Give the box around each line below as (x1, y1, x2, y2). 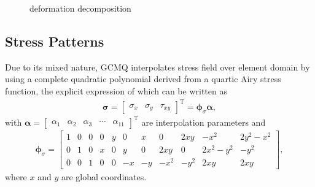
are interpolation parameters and (141, 115, 266, 128)
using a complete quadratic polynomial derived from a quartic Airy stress (5, 72, 281, 85)
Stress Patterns (5, 31, 104, 50)
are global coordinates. (61, 170, 147, 183)
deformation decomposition (29, 2, 131, 14)
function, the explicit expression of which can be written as (5, 84, 227, 97)
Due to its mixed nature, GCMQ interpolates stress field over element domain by (5, 60, 310, 73)
